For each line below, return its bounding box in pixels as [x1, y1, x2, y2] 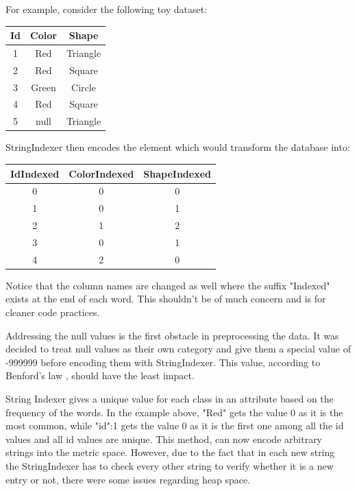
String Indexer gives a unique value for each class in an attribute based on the [5, 391, 334, 405]
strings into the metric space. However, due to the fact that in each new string [5, 445, 335, 459]
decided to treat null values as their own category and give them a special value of [5, 342, 351, 356]
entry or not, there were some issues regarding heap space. [5, 472, 251, 486]
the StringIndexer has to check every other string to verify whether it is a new [5, 458, 334, 472]
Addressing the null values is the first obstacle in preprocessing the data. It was [5, 328, 339, 342]
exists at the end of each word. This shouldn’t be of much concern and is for [5, 291, 326, 306]
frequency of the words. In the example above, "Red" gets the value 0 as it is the [5, 405, 343, 419]
